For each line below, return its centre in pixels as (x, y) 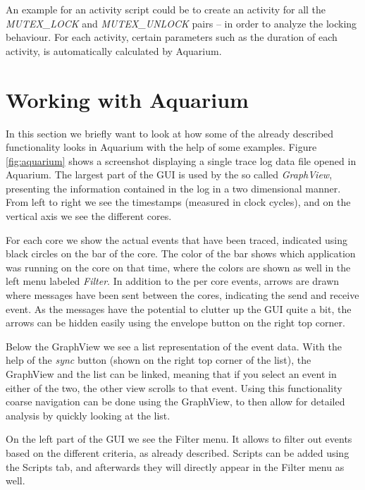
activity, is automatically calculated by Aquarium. (114, 50)
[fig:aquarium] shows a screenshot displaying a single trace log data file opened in (181, 160)
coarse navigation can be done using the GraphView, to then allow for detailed (175, 402)
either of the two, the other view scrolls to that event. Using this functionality (174, 387)
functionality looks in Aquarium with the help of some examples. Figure (161, 147)
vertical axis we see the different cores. (89, 216)
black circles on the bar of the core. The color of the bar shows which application (181, 253)
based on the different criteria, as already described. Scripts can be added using (178, 452)
